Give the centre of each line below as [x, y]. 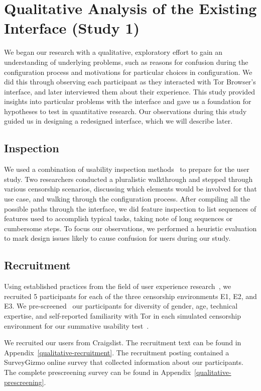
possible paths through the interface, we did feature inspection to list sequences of [130, 208]
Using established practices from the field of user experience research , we [118, 286]
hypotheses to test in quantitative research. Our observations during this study [125, 111]
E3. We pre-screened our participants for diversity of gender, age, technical [121, 306]
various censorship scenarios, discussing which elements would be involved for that [130, 189]
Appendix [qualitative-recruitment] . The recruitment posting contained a [117, 352]
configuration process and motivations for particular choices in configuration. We [128, 72]
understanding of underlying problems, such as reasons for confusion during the [126, 62]
